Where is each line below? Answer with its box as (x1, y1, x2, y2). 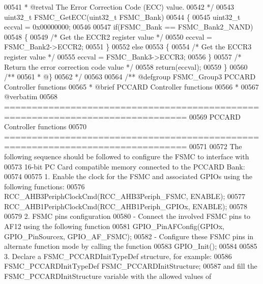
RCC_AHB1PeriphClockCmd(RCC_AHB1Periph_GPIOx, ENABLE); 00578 (4, 201, 247, 211)
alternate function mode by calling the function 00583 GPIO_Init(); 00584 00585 (4, 241, 257, 251)
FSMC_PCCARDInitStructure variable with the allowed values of (4, 271, 212, 281)
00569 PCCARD (189, 111, 241, 122)
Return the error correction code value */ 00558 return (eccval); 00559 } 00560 (4, 61, 248, 72)
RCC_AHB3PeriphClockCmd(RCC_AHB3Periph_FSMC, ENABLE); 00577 (4, 191, 245, 202)
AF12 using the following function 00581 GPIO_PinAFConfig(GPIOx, (4, 221, 225, 232)
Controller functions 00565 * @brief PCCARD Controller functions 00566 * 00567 (4, 81, 259, 92)
